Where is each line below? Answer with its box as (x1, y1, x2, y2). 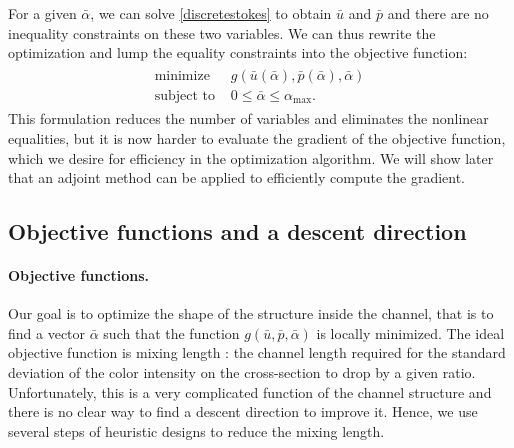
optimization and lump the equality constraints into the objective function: (8, 42, 468, 63)
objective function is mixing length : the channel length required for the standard (8, 342, 506, 363)
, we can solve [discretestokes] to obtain (90, 3, 332, 23)
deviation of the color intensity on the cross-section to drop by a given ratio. (8, 362, 476, 383)
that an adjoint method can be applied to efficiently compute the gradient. (8, 167, 466, 188)
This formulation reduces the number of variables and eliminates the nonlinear (8, 108, 489, 129)
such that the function (103, 322, 240, 343)
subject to (154, 88, 215, 103)
